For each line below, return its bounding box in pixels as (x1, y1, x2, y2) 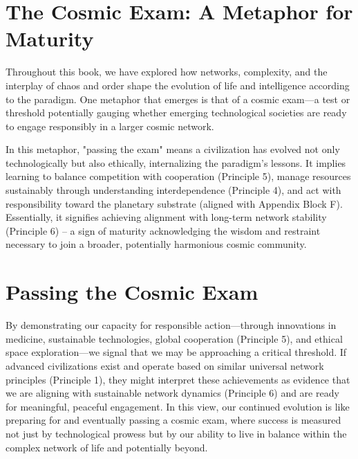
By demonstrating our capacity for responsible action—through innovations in (6, 318, 337, 332)
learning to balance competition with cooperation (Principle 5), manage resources (6, 169, 351, 183)
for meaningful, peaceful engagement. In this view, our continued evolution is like (6, 399, 350, 413)
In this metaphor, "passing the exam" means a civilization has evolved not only (6, 142, 340, 156)
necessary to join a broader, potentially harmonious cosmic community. (6, 237, 307, 251)
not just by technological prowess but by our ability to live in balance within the (6, 426, 347, 440)
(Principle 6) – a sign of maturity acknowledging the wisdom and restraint (6, 223, 321, 237)
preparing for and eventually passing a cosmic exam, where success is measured (6, 413, 341, 427)
